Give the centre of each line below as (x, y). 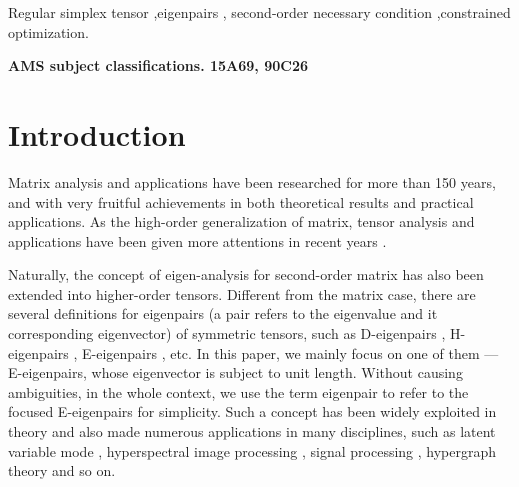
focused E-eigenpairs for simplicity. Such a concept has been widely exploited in (252, 411)
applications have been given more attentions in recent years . (197, 240)
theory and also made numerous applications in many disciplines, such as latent (252, 431)
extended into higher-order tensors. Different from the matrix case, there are (242, 293)
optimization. (48, 31)
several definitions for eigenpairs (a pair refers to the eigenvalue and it (223, 313)
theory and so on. (62, 470)
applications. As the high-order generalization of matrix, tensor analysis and (241, 221)
